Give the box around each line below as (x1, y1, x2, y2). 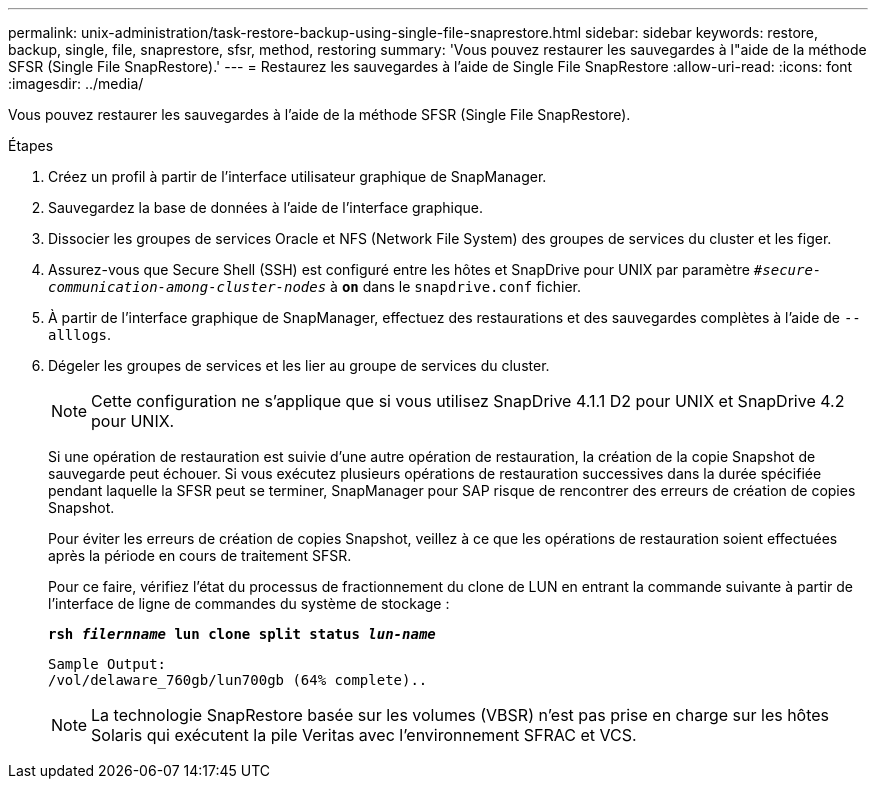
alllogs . (48, 326, 112, 343)
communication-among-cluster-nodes (48, 279, 327, 295)
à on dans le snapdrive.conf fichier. (330, 278, 582, 295)
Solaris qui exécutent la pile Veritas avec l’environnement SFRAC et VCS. (91, 725, 637, 745)
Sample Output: (48, 656, 167, 672)
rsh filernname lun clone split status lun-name (48, 626, 436, 642)
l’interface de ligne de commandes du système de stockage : (48, 595, 450, 612)
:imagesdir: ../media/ (8, 75, 144, 92)
